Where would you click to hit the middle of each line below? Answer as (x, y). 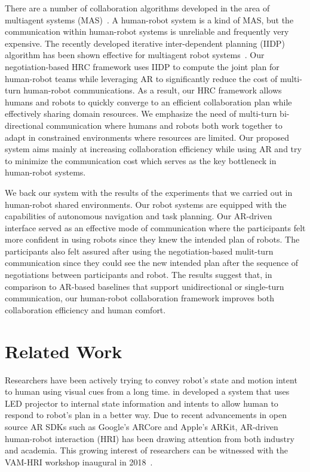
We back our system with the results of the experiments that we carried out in (149, 192)
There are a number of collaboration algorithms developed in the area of (137, 8)
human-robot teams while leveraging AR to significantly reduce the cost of (141, 78)
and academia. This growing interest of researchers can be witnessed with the (146, 450)
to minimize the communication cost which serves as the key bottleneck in (141, 160)
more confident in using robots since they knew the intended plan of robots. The (152, 239)
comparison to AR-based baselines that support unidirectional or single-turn (145, 286)
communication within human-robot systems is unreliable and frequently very (147, 31)
